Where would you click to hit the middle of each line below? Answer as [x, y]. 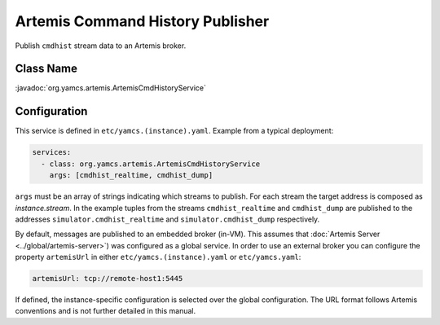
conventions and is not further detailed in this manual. [106, 311]
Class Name [46, 69]
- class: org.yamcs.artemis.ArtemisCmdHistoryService [151, 164]
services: [52, 152]
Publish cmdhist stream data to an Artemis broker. [101, 46]
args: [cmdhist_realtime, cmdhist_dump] [131, 176]
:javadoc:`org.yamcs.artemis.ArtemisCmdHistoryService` [111, 88]
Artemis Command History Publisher [142, 21]
